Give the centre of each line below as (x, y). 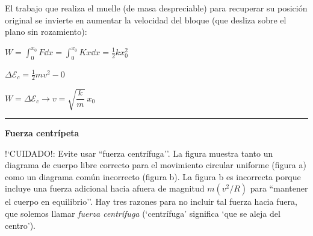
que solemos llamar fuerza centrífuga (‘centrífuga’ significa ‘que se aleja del (143, 213)
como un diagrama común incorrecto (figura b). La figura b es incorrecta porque (153, 176)
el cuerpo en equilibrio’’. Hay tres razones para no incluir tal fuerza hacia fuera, (151, 201)
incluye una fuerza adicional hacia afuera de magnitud (105, 188)
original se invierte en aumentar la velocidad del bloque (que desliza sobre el (146, 20)
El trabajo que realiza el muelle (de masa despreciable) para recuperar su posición (156, 8)
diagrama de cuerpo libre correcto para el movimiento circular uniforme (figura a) (156, 165)
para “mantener (279, 188)
